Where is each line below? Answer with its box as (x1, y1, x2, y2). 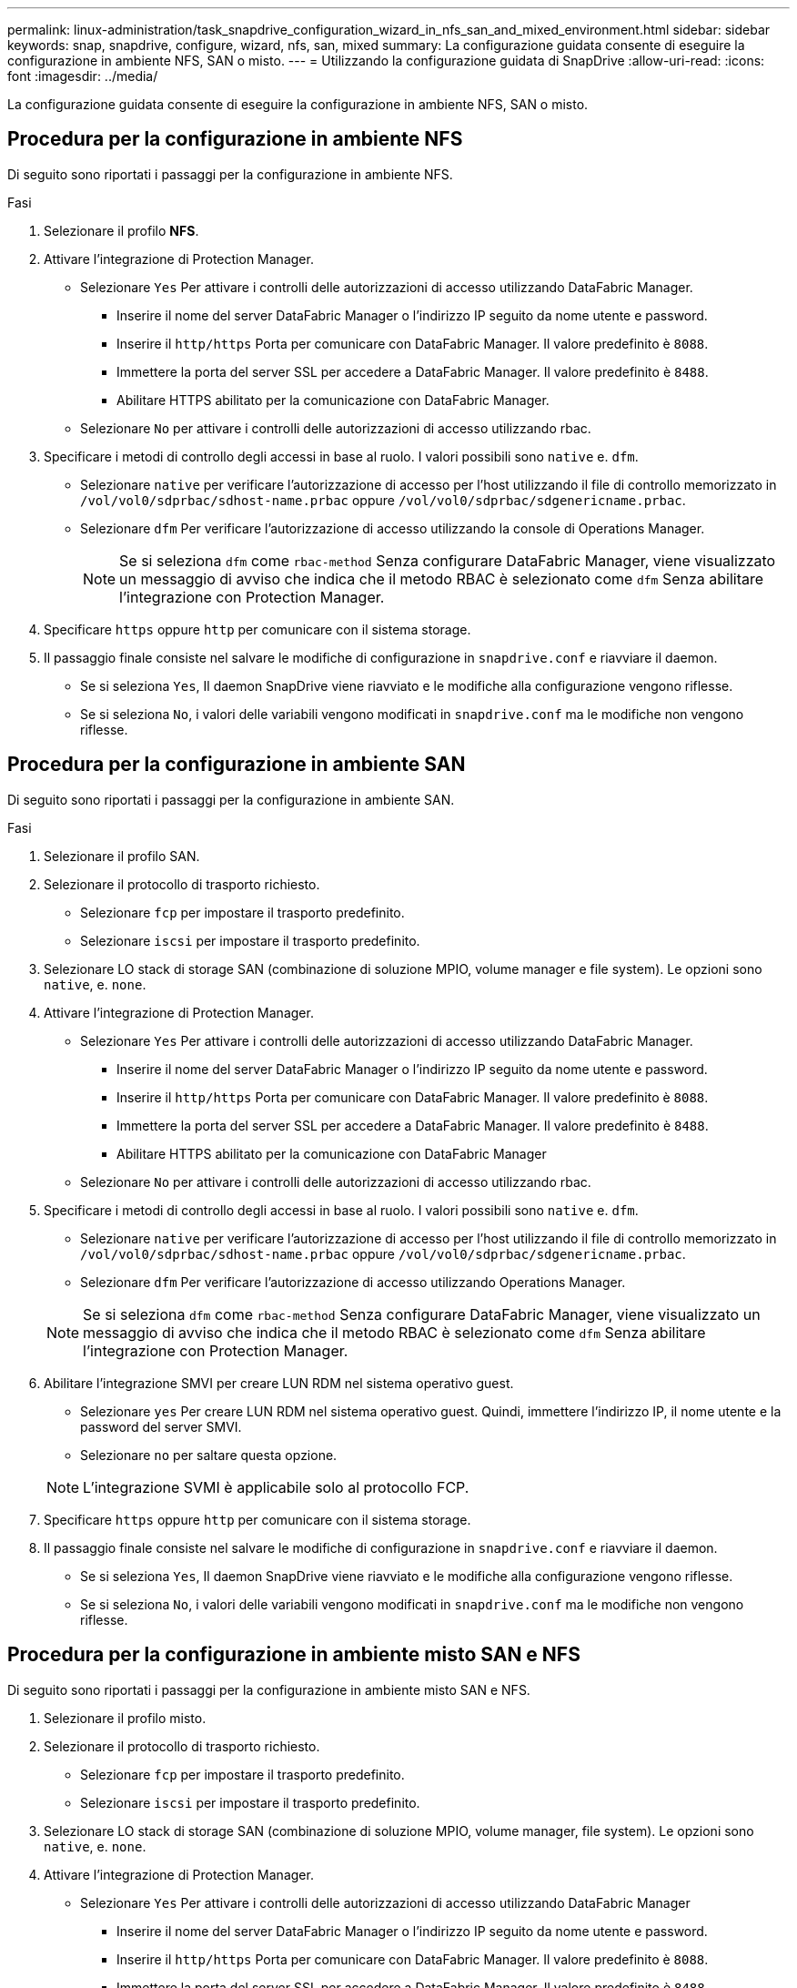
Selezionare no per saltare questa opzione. (80, 1446, 338, 1463)
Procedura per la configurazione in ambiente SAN (7, 753, 466, 776)
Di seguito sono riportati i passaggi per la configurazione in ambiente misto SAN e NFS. (7, 1681, 530, 1698)
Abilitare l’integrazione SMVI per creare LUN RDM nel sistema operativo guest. (44, 1374, 514, 1391)
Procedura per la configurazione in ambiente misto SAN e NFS (7, 1643, 580, 1667)
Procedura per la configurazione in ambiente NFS (7, 127, 463, 151)
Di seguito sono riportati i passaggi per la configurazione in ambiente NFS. (7, 166, 453, 182)
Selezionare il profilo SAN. (44, 847, 200, 864)
